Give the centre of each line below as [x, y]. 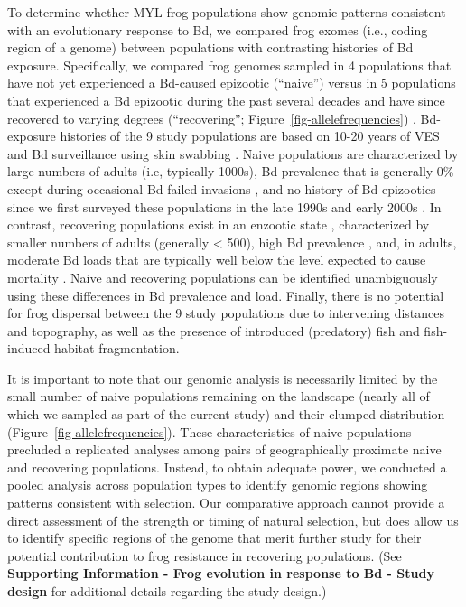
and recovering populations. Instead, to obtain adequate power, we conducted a [227, 467]
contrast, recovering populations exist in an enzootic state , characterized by [219, 224]
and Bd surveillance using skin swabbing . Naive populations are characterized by [233, 153]
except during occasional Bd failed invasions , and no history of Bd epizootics [222, 188]
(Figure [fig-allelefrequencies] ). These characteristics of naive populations [210, 431]
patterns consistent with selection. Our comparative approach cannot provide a [226, 503]
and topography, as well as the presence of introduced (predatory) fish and [214, 330]
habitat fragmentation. [117, 348]
